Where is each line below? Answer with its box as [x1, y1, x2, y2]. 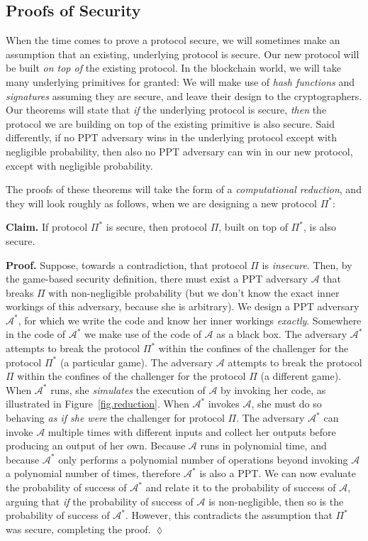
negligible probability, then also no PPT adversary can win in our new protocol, [6, 143, 353, 158]
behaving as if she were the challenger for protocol [6, 410, 225, 425]
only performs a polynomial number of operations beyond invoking [58, 452, 348, 466]
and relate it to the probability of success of [145, 480, 336, 495]
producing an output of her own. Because [6, 438, 186, 453]
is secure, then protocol [106, 219, 207, 234]
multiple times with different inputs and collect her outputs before [48, 424, 336, 439]
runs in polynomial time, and [200, 438, 327, 453]
